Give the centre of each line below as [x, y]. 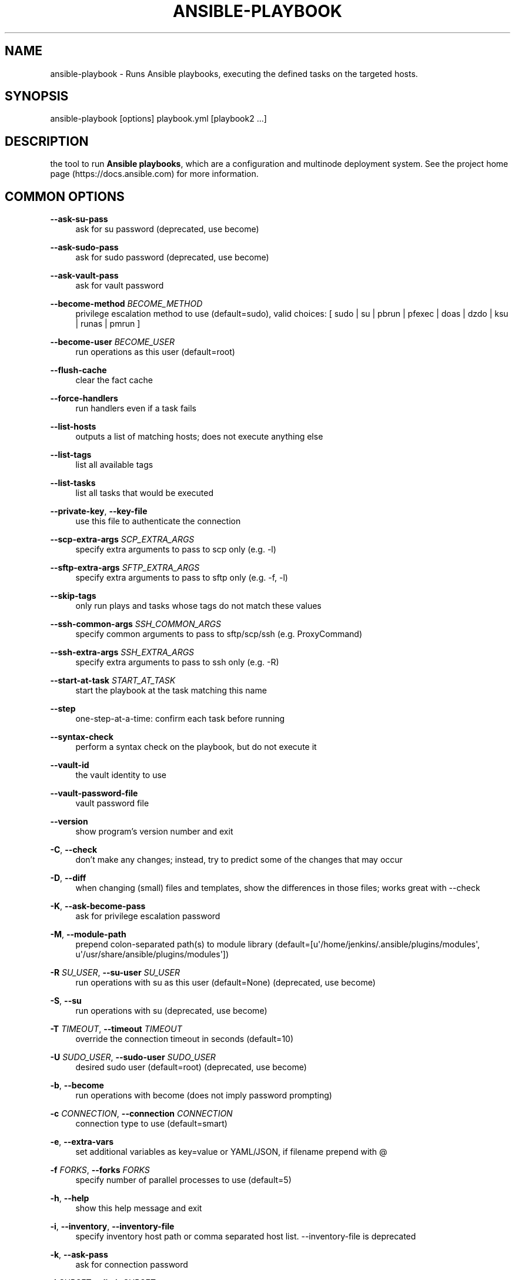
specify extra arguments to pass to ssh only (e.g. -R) [177, 662]
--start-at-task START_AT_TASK [113, 681]
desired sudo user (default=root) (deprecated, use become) [191, 1067]
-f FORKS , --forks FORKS [100, 1170]
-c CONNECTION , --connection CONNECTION [141, 1114]
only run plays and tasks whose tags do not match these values [198, 606]
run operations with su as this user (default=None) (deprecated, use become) [225, 983]
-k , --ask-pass [79, 1255]
